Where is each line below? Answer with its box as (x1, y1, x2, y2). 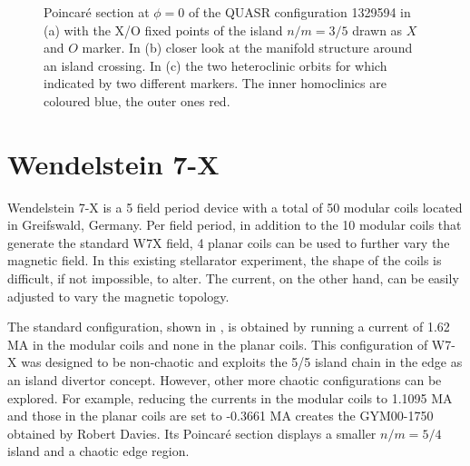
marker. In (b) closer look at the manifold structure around (82, 38, 413, 57)
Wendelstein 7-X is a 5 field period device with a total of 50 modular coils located (7, 197, 463, 216)
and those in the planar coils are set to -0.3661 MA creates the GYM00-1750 (7, 406, 434, 425)
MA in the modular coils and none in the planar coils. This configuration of (7, 334, 428, 353)
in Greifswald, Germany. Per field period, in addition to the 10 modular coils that (7, 215, 462, 234)
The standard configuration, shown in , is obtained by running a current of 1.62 (7, 317, 450, 336)
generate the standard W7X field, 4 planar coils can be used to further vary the (7, 233, 450, 252)
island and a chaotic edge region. (7, 441, 190, 461)
